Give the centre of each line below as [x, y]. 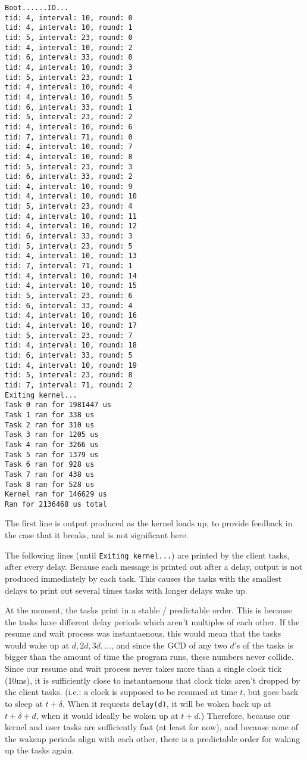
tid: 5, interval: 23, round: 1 [69, 77]
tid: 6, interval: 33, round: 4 [69, 305]
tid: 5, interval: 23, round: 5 [69, 246]
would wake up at [37, 645]
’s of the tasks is [264, 645]
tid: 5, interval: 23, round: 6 [69, 296]
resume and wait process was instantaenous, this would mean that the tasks [143, 633]
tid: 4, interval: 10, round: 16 [71, 316]
